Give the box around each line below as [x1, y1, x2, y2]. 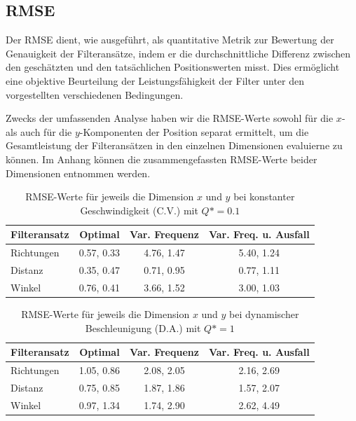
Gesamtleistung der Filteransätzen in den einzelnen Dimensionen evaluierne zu [6, 138, 343, 153]
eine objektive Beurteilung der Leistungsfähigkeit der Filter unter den [6, 73, 305, 88]
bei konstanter [233, 189, 295, 204]
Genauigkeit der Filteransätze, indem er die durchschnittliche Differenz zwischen [6, 46, 351, 60]
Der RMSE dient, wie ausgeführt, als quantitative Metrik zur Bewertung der [6, 32, 334, 47]
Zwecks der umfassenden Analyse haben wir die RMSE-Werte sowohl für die [6, 111, 334, 125]
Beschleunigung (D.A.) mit [85, 320, 201, 335]
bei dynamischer [229, 306, 299, 321]
